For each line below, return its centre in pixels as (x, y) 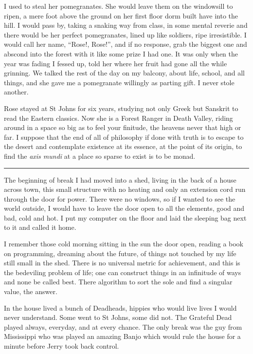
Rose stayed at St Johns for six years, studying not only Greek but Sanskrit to (121, 108)
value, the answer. (31, 291)
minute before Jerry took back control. (62, 346)
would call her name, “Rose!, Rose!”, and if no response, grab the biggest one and (126, 44)
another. (16, 92)
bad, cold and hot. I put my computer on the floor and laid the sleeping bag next (125, 217)
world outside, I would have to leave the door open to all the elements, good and (124, 208)
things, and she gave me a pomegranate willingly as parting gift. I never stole (119, 82)
